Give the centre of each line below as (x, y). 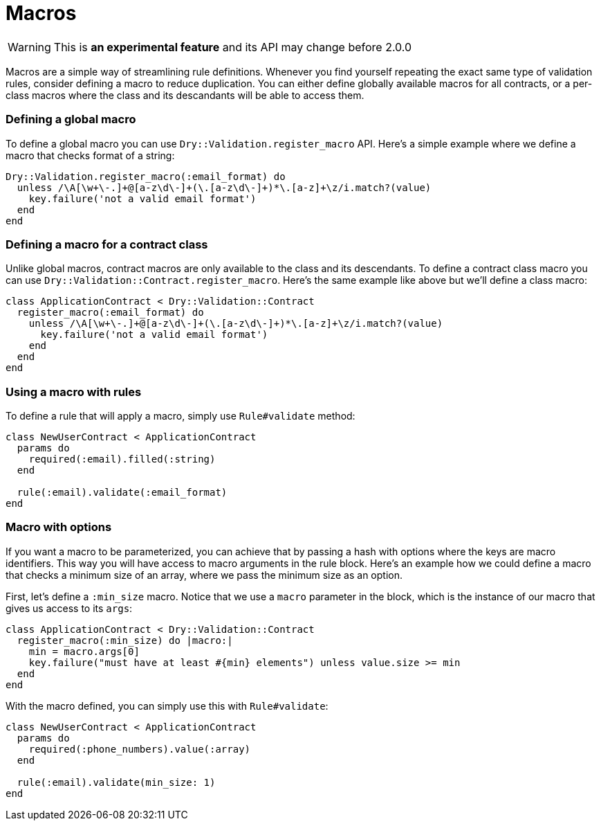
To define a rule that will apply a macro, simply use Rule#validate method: (181, 416)
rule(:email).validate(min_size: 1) (116, 782)
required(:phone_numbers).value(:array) (140, 749)
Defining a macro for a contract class (107, 244)
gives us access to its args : (69, 608)
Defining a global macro (71, 119)
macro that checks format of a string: (90, 155)
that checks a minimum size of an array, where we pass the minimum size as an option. (204, 575)
